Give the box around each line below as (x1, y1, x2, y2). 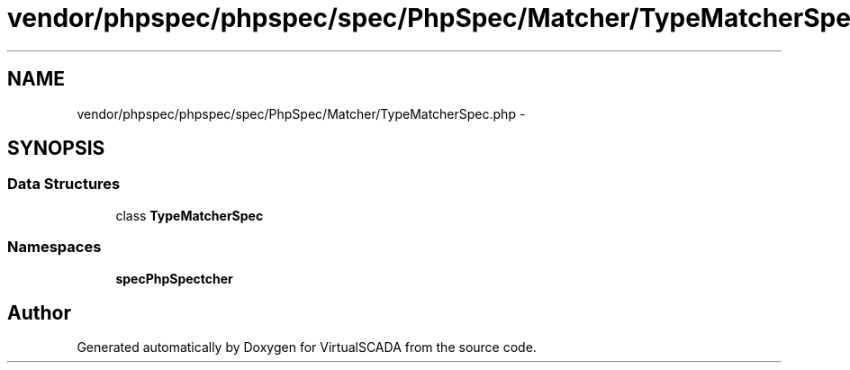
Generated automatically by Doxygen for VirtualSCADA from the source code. (77, 339, 537, 356)
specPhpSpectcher (115, 270, 233, 286)
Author (7, 301, 71, 324)
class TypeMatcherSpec (115, 207, 264, 223)
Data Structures (7, 175, 121, 194)
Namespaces (7, 238, 102, 257)
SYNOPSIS (7, 137, 105, 160)
